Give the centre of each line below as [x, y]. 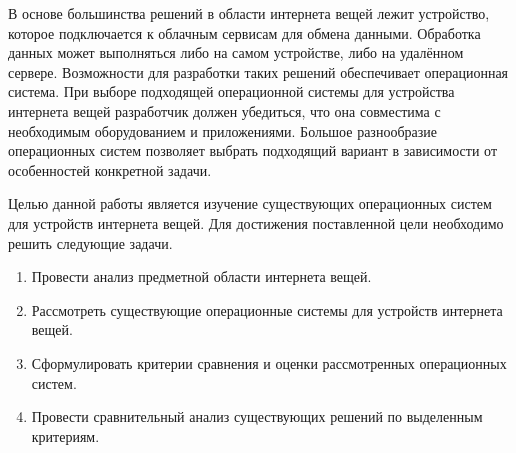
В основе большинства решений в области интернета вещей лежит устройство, [249, 13]
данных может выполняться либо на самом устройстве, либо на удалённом [236, 52]
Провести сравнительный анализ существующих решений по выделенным [257, 416]
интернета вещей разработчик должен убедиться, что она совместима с [224, 110]
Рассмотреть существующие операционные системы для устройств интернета [267, 309]
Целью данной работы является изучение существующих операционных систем [250, 203]
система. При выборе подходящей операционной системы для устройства [231, 91]
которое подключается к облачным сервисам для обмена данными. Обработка [244, 32]
